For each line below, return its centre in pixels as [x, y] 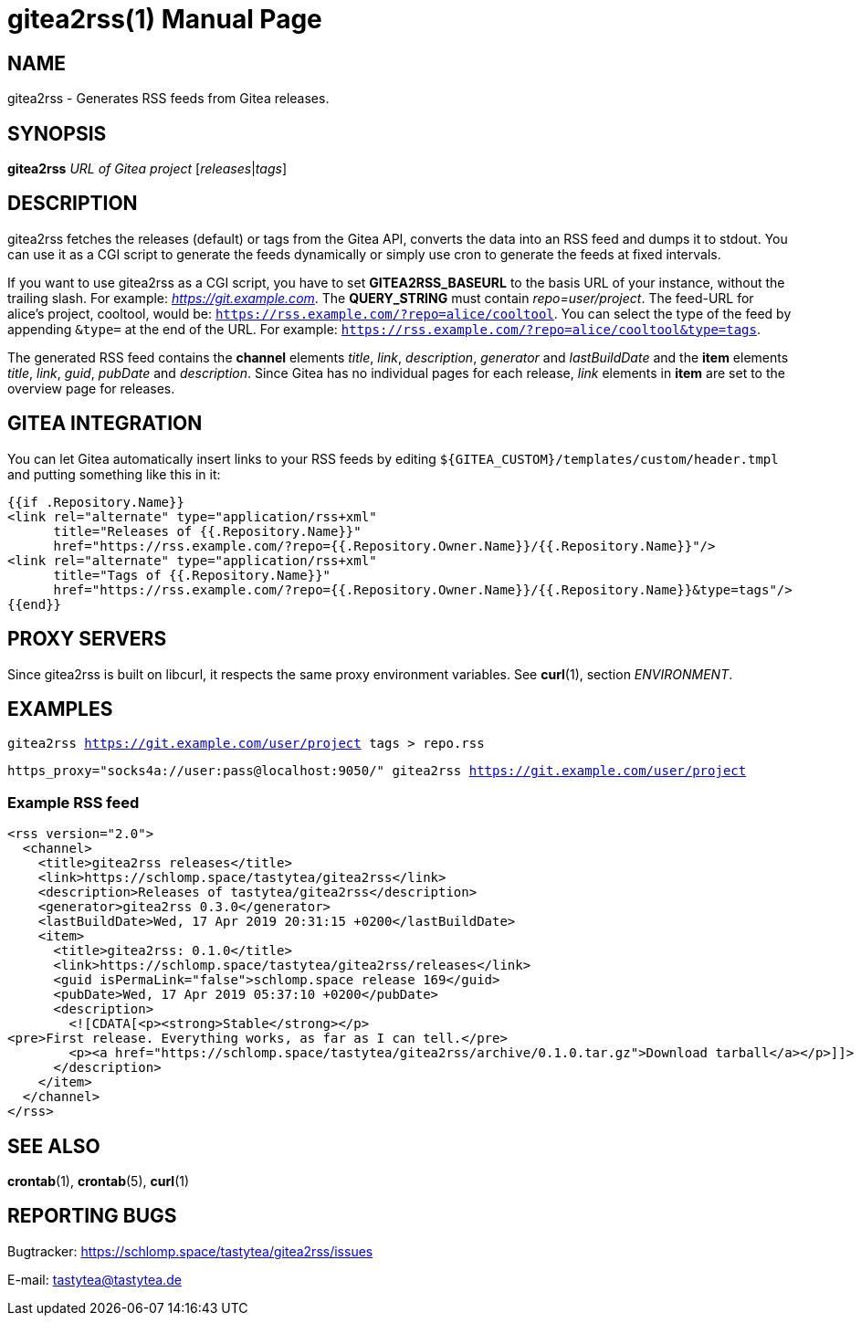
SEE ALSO [54, 1146]
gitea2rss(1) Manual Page [165, 19]
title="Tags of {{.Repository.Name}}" [192, 575]
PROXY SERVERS [87, 639]
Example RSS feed [73, 802]
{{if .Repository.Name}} [96, 502]
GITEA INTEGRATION [105, 424]
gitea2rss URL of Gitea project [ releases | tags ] [147, 169]
